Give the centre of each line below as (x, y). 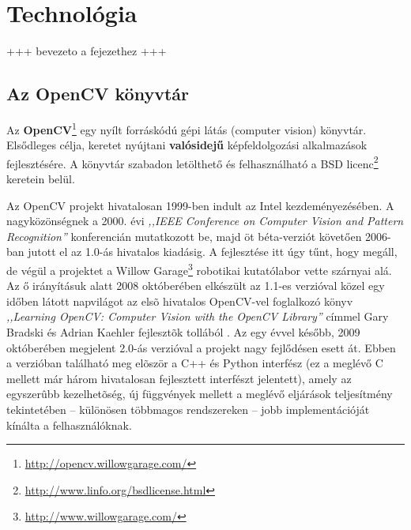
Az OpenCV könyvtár (98, 94)
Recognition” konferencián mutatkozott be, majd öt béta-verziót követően (184, 236)
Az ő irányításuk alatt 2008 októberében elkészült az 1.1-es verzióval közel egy (196, 286)
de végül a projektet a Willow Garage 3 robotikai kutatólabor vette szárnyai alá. (199, 269)
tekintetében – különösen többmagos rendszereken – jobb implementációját (188, 409)
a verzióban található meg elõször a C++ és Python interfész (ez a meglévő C (195, 363)
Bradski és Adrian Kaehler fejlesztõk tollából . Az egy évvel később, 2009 (183, 332)
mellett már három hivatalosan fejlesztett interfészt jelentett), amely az (179, 378)
